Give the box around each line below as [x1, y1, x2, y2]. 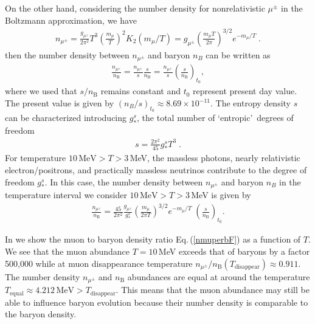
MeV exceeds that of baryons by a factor [158, 245, 310, 258]
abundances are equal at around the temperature [127, 270, 310, 283]
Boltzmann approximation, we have [5, 13, 137, 26]
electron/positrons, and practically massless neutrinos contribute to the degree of [5, 164, 307, 176]
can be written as [206, 48, 271, 61]
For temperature [5, 151, 66, 164]
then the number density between [5, 48, 130, 61]
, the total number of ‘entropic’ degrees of [137, 111, 294, 124]
